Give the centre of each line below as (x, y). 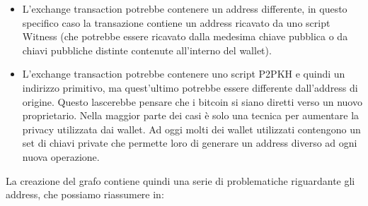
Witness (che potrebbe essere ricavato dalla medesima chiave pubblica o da (185, 36)
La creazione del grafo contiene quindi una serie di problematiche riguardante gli (180, 180)
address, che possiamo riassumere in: (85, 194)
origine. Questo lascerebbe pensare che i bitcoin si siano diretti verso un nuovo (192, 101)
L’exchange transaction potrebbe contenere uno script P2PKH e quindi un (184, 74)
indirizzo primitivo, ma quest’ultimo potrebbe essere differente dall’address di (190, 87)
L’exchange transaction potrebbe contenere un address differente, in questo (185, 8)
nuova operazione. (61, 156)
